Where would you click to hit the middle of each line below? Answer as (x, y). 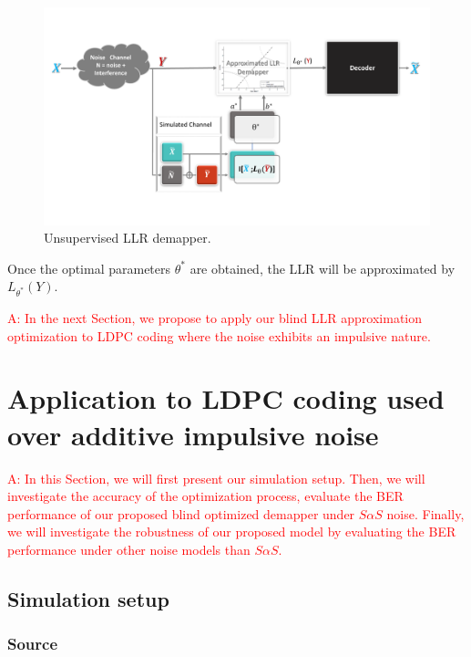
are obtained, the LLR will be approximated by (323, 268)
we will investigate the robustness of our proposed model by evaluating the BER (232, 532)
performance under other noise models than (129, 549)
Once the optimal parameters (89, 268)
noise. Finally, (425, 513)
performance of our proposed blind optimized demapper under (181, 513)
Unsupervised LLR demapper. (128, 238)
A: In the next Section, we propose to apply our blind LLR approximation (215, 318)
